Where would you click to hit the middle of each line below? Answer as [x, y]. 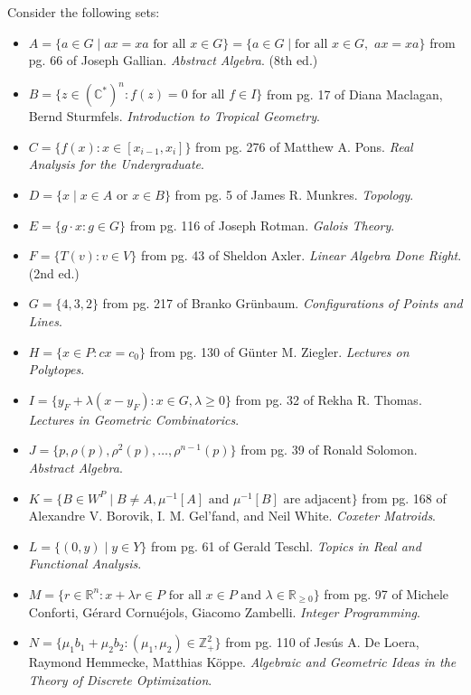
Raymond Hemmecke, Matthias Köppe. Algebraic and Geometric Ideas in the [242, 662]
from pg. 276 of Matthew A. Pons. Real [304, 146]
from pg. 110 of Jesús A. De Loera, [322, 642]
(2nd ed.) [54, 272]
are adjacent [317, 499]
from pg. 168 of [404, 498]
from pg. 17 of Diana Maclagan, [354, 94]
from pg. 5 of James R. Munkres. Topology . [294, 195]
